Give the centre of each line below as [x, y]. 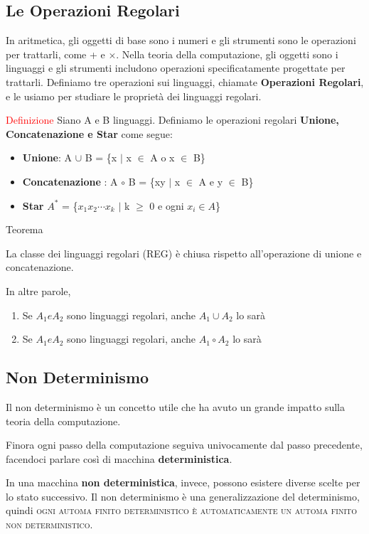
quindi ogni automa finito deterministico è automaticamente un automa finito [182, 510]
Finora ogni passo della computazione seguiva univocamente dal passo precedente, [184, 445]
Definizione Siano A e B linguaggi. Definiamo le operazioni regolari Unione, [172, 120]
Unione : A [47, 157]
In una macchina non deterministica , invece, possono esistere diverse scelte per [183, 482]
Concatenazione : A [70, 181]
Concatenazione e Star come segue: [89, 133]
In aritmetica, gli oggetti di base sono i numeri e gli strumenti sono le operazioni [181, 40]
